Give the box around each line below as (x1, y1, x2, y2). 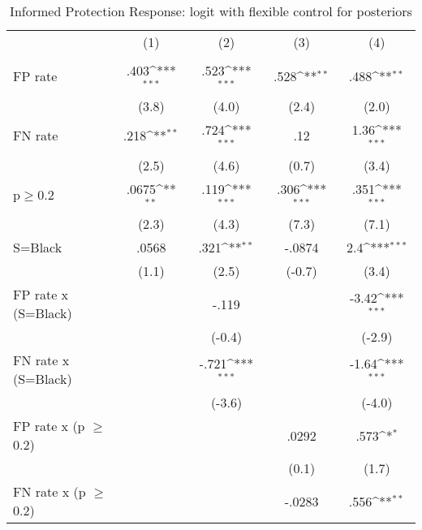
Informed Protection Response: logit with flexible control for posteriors (10, 2, 412, 20)
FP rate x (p (13, 416, 85, 436)
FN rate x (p (13, 482, 86, 502)
